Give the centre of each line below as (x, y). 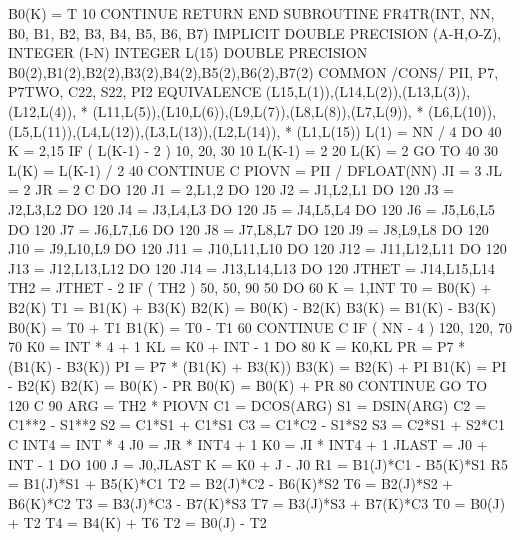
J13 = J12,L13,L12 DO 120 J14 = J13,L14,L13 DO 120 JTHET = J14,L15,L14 (252, 267)
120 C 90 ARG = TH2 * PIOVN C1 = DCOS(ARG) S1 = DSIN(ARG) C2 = (247, 404)
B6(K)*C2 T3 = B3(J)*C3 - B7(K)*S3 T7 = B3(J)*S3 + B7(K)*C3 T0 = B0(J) (257, 502)
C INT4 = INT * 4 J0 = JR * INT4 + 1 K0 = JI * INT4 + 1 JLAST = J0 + (248, 444)
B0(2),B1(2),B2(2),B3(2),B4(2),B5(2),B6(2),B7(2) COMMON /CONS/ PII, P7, (253, 71)
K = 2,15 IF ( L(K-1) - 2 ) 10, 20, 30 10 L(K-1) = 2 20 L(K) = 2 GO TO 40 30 (253, 150)
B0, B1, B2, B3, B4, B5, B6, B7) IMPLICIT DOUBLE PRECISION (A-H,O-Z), (255, 32)
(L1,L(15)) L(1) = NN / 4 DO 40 (399, 130)
